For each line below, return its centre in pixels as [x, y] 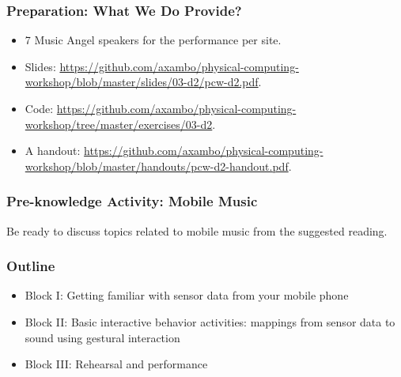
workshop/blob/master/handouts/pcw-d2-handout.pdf [157, 166]
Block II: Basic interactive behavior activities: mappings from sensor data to [210, 322]
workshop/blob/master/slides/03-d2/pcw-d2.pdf [142, 82]
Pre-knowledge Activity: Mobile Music [132, 201]
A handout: [53, 151]
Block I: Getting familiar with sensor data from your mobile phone [187, 295]
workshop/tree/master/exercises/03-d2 [119, 124]
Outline [31, 266]
